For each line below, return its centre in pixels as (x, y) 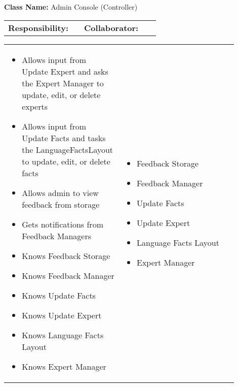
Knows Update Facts (59, 295)
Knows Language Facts (63, 335)
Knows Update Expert (62, 315)
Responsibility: (38, 27)
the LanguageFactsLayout (68, 149)
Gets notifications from (63, 224)
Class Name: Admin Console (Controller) (71, 7)
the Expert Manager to (63, 83)
